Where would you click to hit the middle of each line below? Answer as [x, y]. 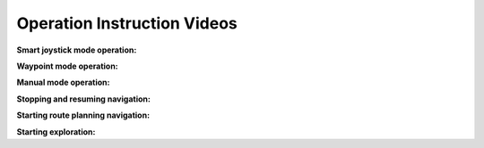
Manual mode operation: [63, 82]
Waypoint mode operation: [67, 66]
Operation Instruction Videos [127, 23]
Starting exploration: [56, 132]
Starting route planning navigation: [83, 115]
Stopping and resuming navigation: [84, 99]
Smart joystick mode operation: [77, 50]
